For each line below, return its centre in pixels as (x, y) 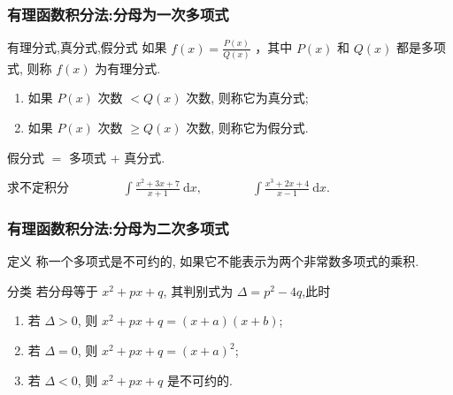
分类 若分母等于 (53, 290)
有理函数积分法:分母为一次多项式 (118, 14)
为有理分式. (128, 68)
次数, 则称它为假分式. (247, 128)
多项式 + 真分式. (117, 157)
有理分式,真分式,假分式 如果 (87, 47)
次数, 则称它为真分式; (247, 98)
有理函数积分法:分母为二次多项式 (118, 228)
